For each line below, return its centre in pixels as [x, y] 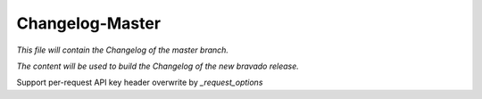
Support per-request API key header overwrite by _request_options [140, 82]
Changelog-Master [88, 23]
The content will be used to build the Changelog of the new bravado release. [158, 66]
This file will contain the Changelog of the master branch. [123, 50]
